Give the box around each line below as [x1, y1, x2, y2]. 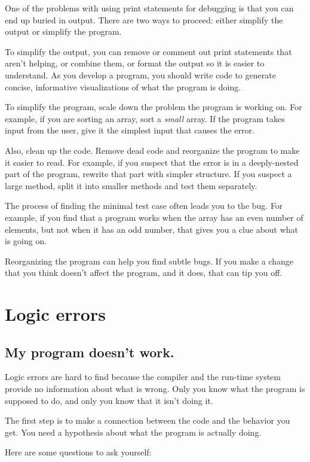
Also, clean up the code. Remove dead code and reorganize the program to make [5, 144, 300, 156]
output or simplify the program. [5, 25, 122, 38]
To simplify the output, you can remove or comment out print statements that [5, 45, 292, 57]
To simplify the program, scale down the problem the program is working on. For [5, 101, 302, 113]
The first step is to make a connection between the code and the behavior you [5, 414, 290, 427]
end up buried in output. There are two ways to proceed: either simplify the [5, 13, 283, 26]
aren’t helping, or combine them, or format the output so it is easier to [5, 57, 265, 69]
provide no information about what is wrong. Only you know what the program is [5, 382, 305, 395]
